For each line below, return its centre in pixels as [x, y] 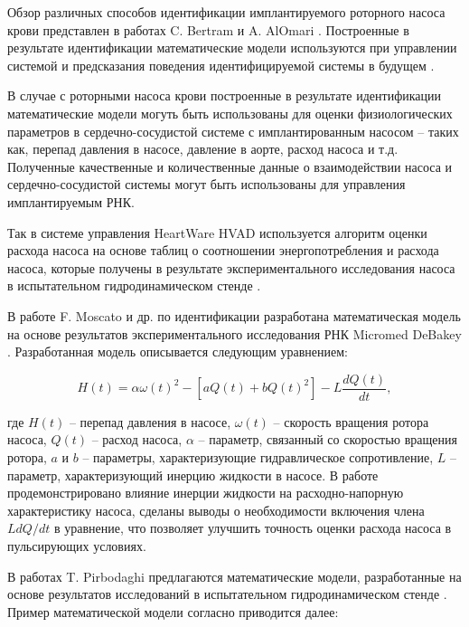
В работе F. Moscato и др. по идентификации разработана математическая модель [234, 315]
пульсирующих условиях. [77, 545]
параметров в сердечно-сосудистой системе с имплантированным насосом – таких [233, 131]
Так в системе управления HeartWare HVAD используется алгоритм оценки [217, 232]
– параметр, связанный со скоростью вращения [328, 439]
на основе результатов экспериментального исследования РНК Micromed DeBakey [234, 333]
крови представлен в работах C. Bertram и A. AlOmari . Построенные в [208, 29]
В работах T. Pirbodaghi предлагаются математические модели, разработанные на [234, 576]
